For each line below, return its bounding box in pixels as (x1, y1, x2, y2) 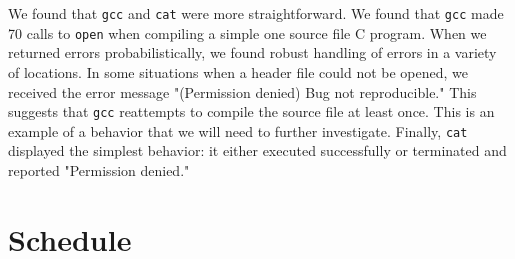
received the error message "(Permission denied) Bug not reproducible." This (8, 81, 477, 102)
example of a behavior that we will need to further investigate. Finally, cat (8, 120, 468, 141)
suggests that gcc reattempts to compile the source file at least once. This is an (8, 101, 495, 122)
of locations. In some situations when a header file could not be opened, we (8, 61, 468, 82)
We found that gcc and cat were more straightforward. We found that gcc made (8, 3, 504, 23)
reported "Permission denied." (8, 160, 190, 180)
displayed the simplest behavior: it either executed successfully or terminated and (8, 140, 507, 161)
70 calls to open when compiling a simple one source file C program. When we (8, 22, 487, 43)
